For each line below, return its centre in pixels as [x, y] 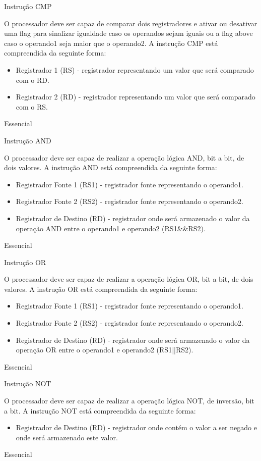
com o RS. [32, 106]
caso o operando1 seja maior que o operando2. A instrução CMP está [111, 43]
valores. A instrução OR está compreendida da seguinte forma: [101, 289]
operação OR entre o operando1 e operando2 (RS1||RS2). [105, 350]
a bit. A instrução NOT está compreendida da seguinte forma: [100, 410]
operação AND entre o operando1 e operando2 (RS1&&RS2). [111, 228]
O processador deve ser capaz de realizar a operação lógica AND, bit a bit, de [124, 157]
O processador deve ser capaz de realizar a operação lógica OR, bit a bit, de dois [129, 279]
